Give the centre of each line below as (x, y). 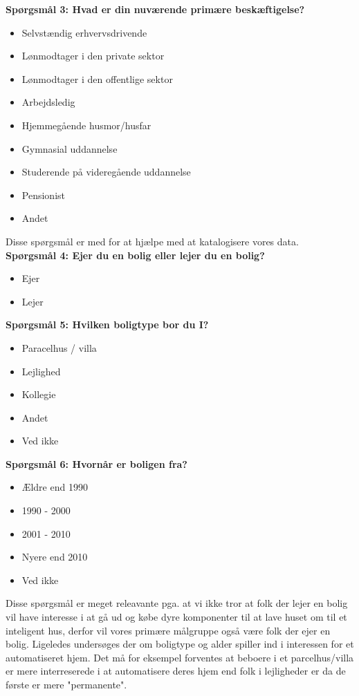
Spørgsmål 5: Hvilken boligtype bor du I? (107, 325)
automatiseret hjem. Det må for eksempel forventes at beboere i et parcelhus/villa (180, 657)
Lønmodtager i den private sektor (93, 56)
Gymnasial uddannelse (70, 148)
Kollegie (39, 394)
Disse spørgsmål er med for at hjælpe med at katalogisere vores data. (152, 241)
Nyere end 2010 (55, 557)
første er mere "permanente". (66, 684)
